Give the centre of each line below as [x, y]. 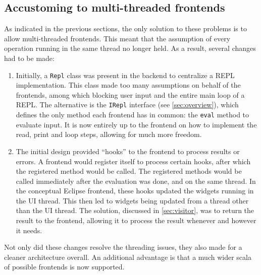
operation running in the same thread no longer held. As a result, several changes [130, 48]
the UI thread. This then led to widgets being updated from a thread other [132, 200]
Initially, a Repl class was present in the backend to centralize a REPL [125, 75]
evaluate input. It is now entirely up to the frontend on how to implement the [136, 124]
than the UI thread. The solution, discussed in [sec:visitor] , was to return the [135, 210]
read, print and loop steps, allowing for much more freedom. [109, 134]
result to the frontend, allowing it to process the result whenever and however [136, 220]
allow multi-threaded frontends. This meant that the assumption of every [117, 38]
